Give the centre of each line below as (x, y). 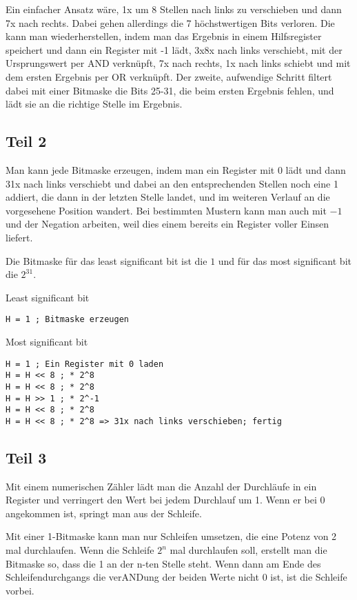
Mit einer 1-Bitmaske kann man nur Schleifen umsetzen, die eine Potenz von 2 (171, 536)
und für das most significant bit (285, 260)
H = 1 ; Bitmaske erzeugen (67, 320)
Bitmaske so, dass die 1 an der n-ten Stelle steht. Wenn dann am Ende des (163, 563)
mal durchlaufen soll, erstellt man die (248, 550)
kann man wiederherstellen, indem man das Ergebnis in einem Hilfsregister (164, 36)
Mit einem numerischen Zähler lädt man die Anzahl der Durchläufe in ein (161, 486)
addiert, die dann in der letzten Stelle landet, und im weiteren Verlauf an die (168, 197)
